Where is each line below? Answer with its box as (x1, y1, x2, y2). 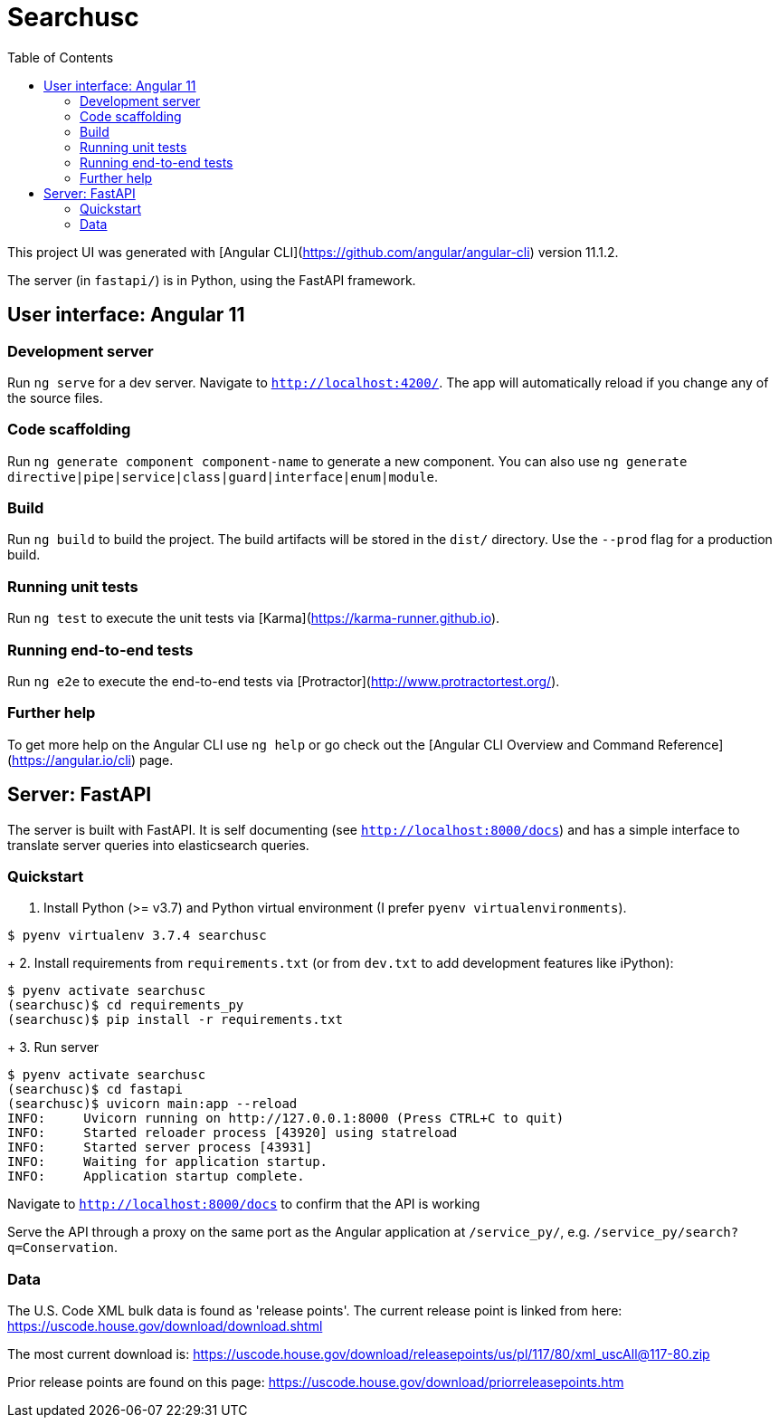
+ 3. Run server (7, 1039, 100, 1056)
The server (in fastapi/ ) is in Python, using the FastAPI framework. (7, 272, 416, 288)
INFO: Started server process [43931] (7, 1140, 313, 1155)
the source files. (7, 389, 103, 406)
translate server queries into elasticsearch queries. (7, 837, 309, 853)
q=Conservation (7, 1240, 115, 1256)
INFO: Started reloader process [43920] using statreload (7, 1125, 458, 1141)
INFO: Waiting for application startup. (7, 1154, 328, 1170)
